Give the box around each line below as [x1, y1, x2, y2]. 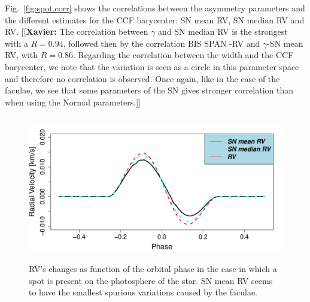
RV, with [5, 49, 38, 61]
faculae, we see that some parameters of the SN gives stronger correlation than [5, 84, 294, 96]
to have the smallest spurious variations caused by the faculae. [29, 286, 258, 298]
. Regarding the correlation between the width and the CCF [72, 49, 294, 61]
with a [5, 37, 28, 49]
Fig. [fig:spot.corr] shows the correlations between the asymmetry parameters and [5, 2, 305, 14]
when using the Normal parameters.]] [5, 95, 141, 108]
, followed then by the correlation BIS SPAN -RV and [63, 37, 260, 49]
